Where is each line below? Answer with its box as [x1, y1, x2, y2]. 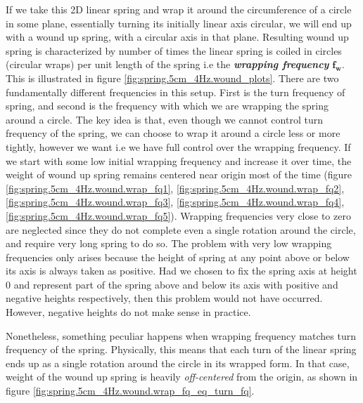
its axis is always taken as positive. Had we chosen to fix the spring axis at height [6, 263, 357, 278]
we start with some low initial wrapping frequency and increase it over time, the [6, 153, 352, 168]
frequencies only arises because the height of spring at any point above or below [6, 249, 350, 264]
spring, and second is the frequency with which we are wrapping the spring [6, 98, 329, 113]
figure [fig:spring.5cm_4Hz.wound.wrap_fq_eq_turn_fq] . [6, 383, 255, 398]
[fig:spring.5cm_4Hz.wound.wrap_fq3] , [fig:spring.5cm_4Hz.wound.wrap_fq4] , [6, 194, 345, 209]
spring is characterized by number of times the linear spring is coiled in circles [6, 43, 342, 58]
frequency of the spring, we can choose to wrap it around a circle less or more [6, 126, 340, 140]
